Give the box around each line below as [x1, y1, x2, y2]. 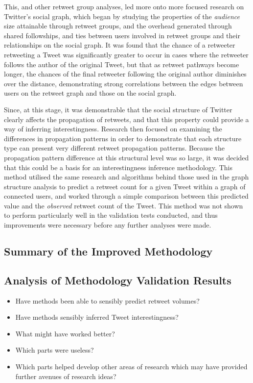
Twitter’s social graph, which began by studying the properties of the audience [4, 11, 240, 21]
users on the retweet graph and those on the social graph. [4, 88, 177, 98]
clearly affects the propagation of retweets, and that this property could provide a [4, 114, 249, 124]
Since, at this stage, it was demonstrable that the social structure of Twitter [4, 104, 232, 114]
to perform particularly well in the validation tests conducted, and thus [4, 210, 218, 220]
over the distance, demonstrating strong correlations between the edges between [4, 78, 243, 88]
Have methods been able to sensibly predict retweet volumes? [15, 295, 200, 306]
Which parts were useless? [15, 345, 94, 355]
